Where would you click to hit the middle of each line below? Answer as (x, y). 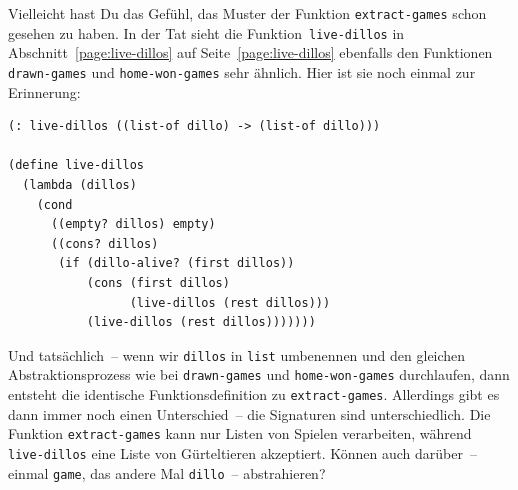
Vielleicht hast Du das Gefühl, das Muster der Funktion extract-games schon (247, 13)
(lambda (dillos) (79, 184)
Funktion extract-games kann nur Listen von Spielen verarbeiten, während (240, 433)
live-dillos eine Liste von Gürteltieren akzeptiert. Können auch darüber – (242, 452)
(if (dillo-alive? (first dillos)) (176, 263)
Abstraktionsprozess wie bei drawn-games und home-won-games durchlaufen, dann (259, 374)
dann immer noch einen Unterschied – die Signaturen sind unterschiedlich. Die (249, 413)
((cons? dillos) (104, 243)
